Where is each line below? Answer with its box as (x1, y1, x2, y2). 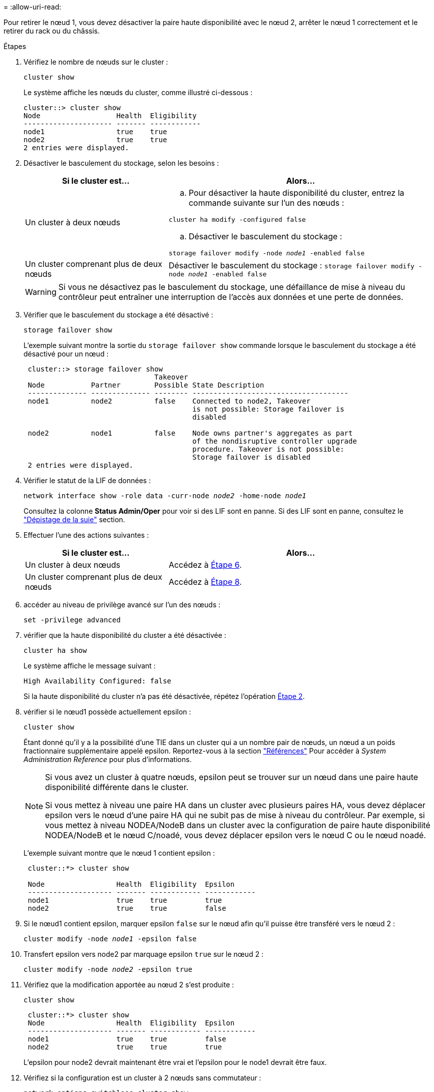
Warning (25, 287, 57, 297)
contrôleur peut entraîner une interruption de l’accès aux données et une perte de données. (58, 292, 403, 302)
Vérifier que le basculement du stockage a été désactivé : (24, 310, 213, 319)
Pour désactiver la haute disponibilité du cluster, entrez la (188, 188, 404, 198)
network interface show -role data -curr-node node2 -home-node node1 (24, 492, 306, 500)
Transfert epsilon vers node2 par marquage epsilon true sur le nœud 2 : (24, 950, 264, 958)
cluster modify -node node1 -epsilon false (24, 935, 197, 943)
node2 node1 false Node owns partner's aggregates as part (28, 429, 353, 437)
